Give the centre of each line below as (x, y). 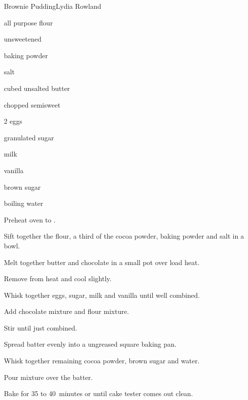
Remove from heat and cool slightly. (58, 278)
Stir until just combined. (41, 327)
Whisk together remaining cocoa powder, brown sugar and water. (102, 361)
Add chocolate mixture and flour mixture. (67, 311)
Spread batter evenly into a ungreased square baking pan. (90, 344)
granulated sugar (29, 137)
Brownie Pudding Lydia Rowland (53, 6)
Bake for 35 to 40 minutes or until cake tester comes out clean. (99, 393)
